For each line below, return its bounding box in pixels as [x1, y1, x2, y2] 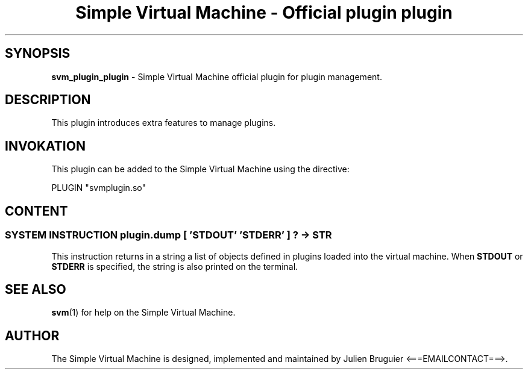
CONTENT [5, 203, 68, 219]
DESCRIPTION [5, 92, 91, 108]
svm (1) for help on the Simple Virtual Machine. [51, 307, 236, 318]
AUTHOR [5, 328, 60, 343]
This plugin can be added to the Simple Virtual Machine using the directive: [51, 164, 350, 175]
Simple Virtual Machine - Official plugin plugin [75, 2, 453, 23]
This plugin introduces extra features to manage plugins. [51, 117, 276, 128]
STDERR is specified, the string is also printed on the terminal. [51, 261, 298, 272]
